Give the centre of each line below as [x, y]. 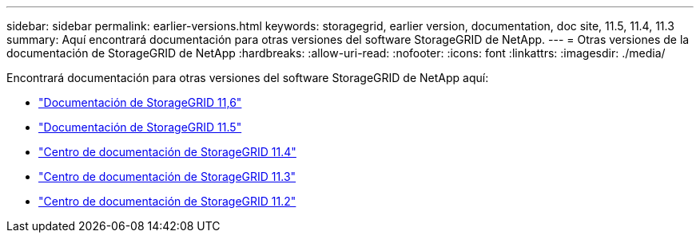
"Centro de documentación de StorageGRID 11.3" [167, 176]
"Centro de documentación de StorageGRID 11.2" [167, 201]
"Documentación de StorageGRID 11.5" [140, 127]
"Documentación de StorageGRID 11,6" [140, 102]
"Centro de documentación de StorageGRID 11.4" [167, 152]
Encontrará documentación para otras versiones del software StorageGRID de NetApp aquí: [248, 78]
